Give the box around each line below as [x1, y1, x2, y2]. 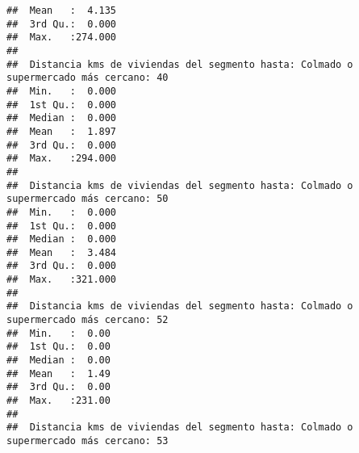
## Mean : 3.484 [6, 246, 117, 258]
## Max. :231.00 [6, 395, 111, 407]
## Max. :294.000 [6, 153, 117, 165]
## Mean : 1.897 [6, 125, 117, 137]
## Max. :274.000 [6, 31, 117, 44]
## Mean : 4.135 [6, 5, 117, 16]
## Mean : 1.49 [6, 367, 111, 380]
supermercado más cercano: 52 [6, 314, 169, 326]
